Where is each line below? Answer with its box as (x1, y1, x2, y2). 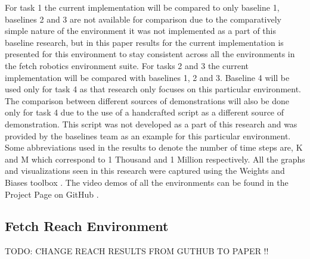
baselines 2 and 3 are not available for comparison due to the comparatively (5, 13, 281, 25)
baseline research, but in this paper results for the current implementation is (5, 36, 284, 48)
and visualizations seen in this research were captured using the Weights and (5, 164, 285, 177)
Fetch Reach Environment (5, 217, 169, 235)
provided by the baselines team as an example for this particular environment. (5, 129, 291, 142)
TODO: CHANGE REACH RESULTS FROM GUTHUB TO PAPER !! (5, 245, 269, 257)
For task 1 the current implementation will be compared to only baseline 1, (5, 1, 280, 13)
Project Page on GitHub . (5, 188, 99, 200)
